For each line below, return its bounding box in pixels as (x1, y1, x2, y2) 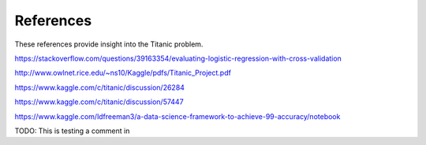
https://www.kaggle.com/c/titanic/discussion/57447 (14, 97, 185, 106)
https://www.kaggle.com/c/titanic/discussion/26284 (14, 83, 185, 92)
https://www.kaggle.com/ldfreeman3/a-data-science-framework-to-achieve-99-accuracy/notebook (14, 111, 341, 121)
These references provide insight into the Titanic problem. (14, 39, 204, 49)
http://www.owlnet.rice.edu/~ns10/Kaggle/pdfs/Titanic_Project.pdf (14, 68, 232, 78)
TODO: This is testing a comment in (14, 126, 130, 136)
